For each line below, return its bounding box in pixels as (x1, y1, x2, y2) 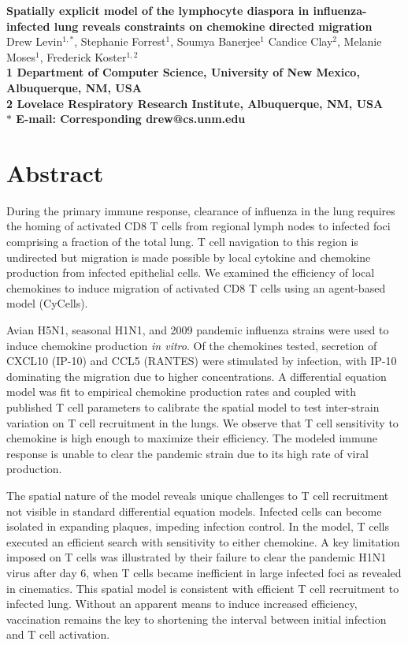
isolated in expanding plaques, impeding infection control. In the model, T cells (6, 518, 390, 535)
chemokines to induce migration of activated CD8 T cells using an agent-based (6, 279, 386, 296)
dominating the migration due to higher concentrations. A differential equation (6, 367, 387, 384)
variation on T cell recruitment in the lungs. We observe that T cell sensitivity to (6, 414, 399, 431)
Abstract (6, 156, 104, 188)
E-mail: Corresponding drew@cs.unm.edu (16, 110, 246, 127)
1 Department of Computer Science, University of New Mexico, (6, 64, 360, 80)
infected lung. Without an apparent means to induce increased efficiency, (6, 595, 358, 612)
